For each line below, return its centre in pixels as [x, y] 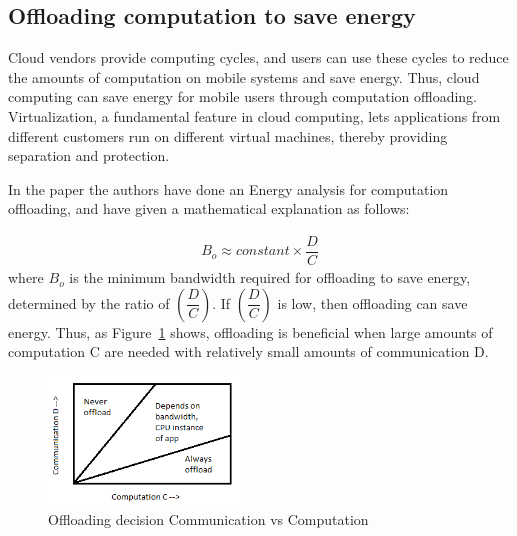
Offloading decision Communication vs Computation [208, 519]
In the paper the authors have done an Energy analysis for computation [228, 188]
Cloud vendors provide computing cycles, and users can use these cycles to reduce [258, 57]
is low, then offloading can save [372, 302]
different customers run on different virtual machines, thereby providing [228, 135]
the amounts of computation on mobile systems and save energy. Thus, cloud [244, 76]
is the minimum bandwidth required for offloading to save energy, [270, 277]
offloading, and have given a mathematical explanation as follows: [209, 208]
